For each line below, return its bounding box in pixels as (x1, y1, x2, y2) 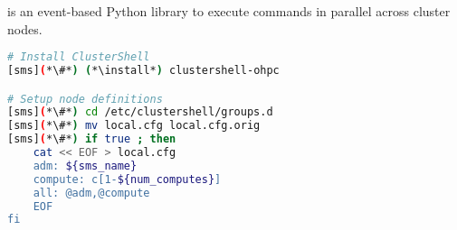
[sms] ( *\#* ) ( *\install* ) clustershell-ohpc (7, 64, 280, 78)
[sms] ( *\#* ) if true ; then (7, 133, 176, 146)
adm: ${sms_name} (33, 159, 138, 172)
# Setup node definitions (7, 92, 163, 106)
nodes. (7, 19, 43, 38)
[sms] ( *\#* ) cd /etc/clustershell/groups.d (7, 106, 273, 119)
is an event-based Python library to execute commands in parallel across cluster (7, 2, 451, 20)
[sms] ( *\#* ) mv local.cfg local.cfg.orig (7, 119, 261, 133)
